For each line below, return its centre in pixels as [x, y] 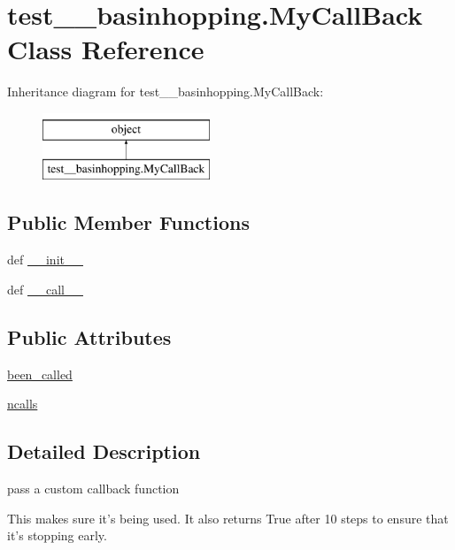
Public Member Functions [128, 222]
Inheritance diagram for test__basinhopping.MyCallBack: [166, 92]
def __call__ [45, 289]
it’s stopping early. [57, 535]
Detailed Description [104, 451]
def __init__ [45, 260]
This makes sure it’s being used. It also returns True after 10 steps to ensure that [228, 518]
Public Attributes [89, 336]
